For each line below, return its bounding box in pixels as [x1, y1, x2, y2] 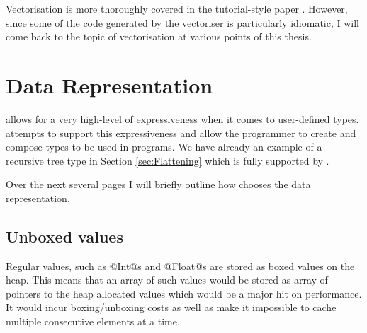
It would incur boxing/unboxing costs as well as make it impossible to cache [6, 300, 337, 315]
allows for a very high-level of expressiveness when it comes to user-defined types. [6, 111, 359, 126]
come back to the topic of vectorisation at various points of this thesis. [6, 29, 312, 44]
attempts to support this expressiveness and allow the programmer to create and [6, 125, 356, 140]
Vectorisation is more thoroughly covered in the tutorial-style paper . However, [6, 1, 348, 16]
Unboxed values [6, 225, 123, 247]
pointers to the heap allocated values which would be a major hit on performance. [6, 286, 362, 300]
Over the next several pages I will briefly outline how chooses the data [6, 177, 311, 192]
